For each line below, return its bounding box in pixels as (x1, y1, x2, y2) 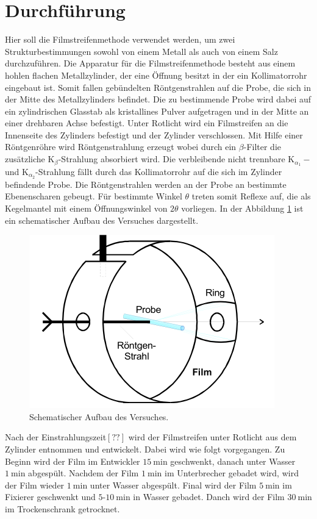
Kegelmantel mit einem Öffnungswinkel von (5, 201, 168, 214)
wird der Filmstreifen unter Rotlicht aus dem (128, 431, 297, 443)
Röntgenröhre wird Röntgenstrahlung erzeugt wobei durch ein (5, 140, 237, 153)
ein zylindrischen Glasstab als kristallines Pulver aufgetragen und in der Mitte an (5, 104, 309, 117)
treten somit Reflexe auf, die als (191, 190, 311, 202)
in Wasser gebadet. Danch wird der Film (133, 490, 285, 503)
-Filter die (243, 140, 282, 153)
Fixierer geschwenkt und (5, 490, 96, 503)
